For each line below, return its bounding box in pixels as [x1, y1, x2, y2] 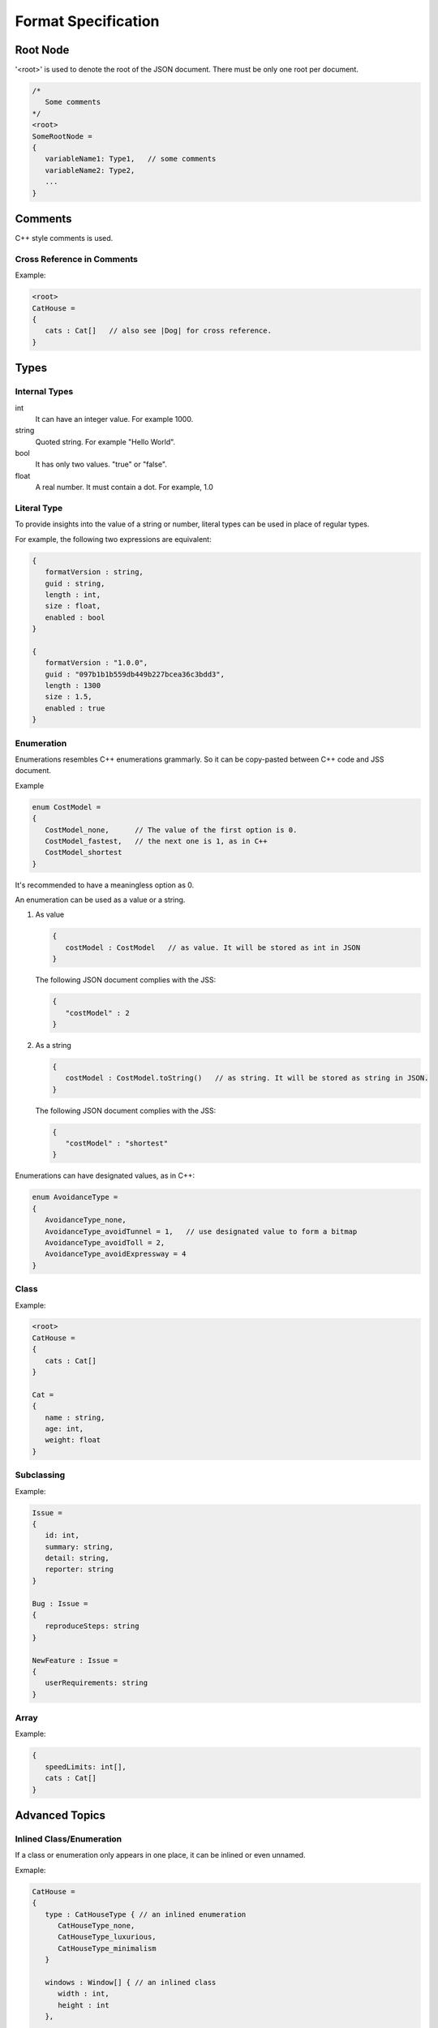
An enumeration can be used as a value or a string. [15, 895, 186, 904]
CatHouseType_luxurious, [58, 1932, 157, 1942]
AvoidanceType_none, [45, 1215, 127, 1225]
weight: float [45, 1436, 101, 1445]
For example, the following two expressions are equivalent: [15, 534, 212, 544]
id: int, [45, 1531, 80, 1540]
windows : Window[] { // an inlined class [45, 1978, 217, 1987]
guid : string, [45, 578, 105, 588]
